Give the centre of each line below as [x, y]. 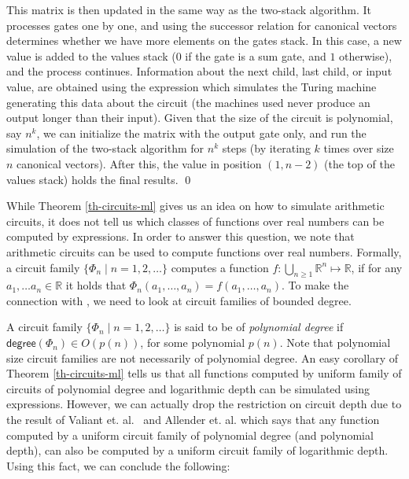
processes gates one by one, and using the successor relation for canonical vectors [202, 25]
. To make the [315, 285]
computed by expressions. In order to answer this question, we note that [181, 236]
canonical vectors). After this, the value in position [139, 163]
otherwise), [366, 55]
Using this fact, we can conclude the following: [118, 465]
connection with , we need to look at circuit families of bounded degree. [179, 300]
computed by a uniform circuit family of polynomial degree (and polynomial [190, 435]
